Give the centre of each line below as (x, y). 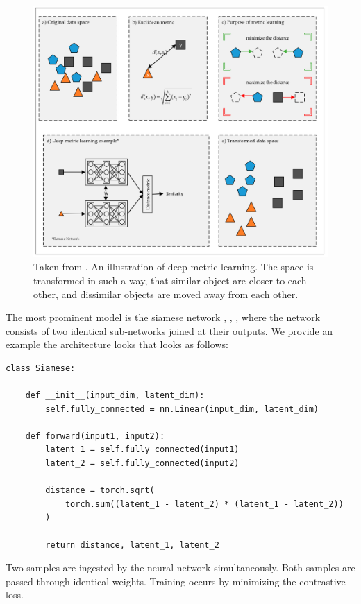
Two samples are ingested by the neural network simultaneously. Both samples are (180, 568)
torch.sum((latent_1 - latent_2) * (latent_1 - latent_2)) (204, 504)
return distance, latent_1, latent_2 (132, 545)
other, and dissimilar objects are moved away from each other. (166, 294)
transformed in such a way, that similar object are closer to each (170, 280)
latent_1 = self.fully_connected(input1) (142, 450)
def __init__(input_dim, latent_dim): (115, 396)
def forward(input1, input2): (95, 436)
